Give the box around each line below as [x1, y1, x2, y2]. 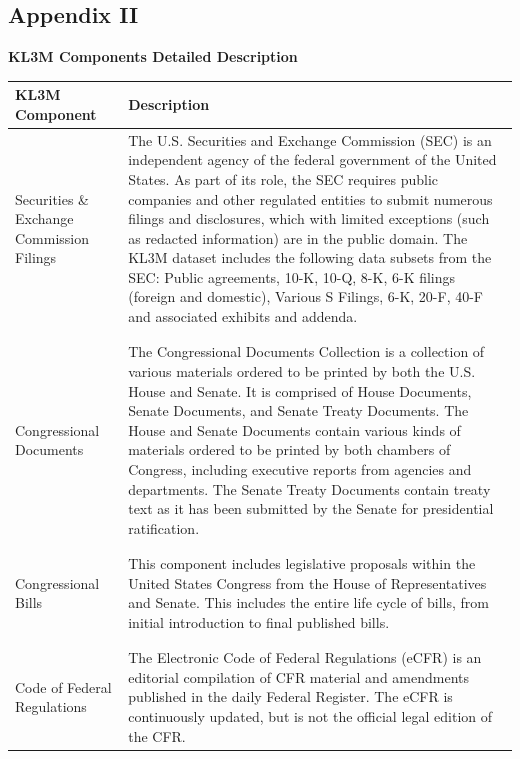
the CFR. [128, 725, 186, 746]
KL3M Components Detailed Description [8, 46, 298, 67]
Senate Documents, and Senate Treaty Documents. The [128, 400, 469, 421]
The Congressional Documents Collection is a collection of [128, 341, 485, 362]
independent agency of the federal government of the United [128, 149, 497, 170]
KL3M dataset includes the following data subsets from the [128, 247, 492, 268]
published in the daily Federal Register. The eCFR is [128, 686, 453, 707]
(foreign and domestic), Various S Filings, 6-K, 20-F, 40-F [128, 286, 484, 307]
